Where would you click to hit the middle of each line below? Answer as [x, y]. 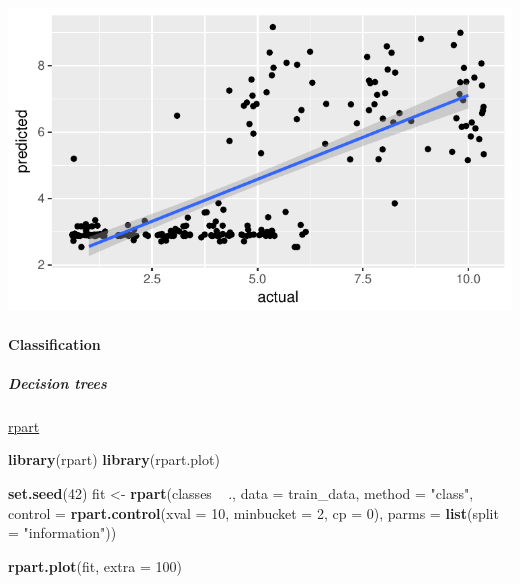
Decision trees [57, 382]
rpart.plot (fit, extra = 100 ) [95, 565]
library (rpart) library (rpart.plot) [114, 459]
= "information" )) [62, 532]
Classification [54, 343]
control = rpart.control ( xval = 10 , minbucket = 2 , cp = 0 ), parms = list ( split [253, 512]
